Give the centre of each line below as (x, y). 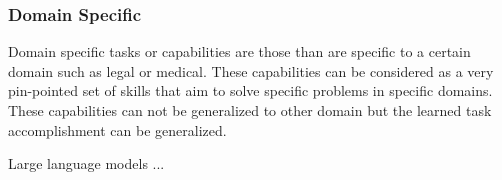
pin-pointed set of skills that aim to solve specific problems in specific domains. (250, 90)
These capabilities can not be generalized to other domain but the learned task (250, 110)
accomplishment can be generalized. (117, 129)
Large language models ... (86, 163)
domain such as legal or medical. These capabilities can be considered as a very (251, 70)
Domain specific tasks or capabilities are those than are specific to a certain (239, 51)
